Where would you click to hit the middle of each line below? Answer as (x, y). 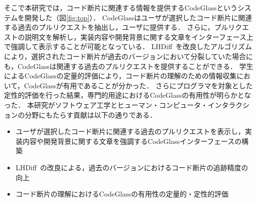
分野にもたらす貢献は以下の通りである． (91, 114)
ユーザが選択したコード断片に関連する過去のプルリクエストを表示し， (130, 131)
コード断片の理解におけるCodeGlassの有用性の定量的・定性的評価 (122, 194)
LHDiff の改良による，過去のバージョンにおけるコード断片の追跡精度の (132, 167)
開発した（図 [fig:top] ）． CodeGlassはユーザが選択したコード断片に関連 (138, 17)
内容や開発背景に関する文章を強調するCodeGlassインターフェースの (132, 141)
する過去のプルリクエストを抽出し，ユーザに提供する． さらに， (109, 27)
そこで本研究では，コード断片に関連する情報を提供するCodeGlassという (121, 7)
